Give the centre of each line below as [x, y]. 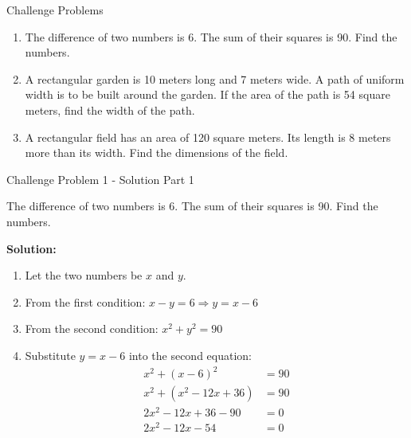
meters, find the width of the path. [110, 109]
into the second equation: [190, 355]
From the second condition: [92, 328]
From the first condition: [85, 301]
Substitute [50, 355]
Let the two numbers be [84, 275]
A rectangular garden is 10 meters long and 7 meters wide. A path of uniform [215, 78]
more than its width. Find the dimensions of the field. [157, 153]
